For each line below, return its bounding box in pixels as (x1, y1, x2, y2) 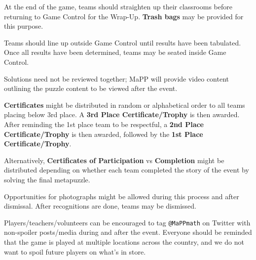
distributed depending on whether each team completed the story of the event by (4, 165, 249, 175)
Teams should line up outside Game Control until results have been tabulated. (4, 37, 241, 47)
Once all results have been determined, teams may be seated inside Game (4, 47, 226, 57)
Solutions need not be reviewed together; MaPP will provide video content (4, 73, 229, 84)
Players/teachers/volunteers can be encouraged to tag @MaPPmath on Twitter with (4, 217, 251, 227)
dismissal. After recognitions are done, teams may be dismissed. (4, 201, 196, 211)
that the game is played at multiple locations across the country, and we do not (4, 236, 244, 247)
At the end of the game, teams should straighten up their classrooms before (4, 1, 232, 11)
